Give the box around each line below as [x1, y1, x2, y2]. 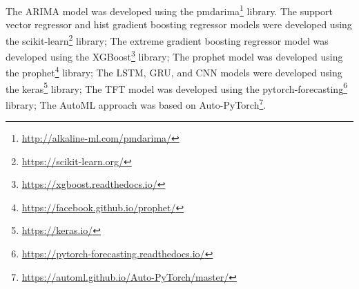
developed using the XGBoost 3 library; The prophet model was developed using [6, 47, 343, 63]
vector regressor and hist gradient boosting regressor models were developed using [6, 17, 352, 32]
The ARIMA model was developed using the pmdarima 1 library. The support [6, 2, 333, 18]
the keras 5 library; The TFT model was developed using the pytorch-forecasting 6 [6, 79, 347, 96]
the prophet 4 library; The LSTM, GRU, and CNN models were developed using [6, 63, 342, 79]
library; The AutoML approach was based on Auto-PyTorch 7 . [6, 95, 266, 111]
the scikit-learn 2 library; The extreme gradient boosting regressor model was [6, 31, 329, 47]
